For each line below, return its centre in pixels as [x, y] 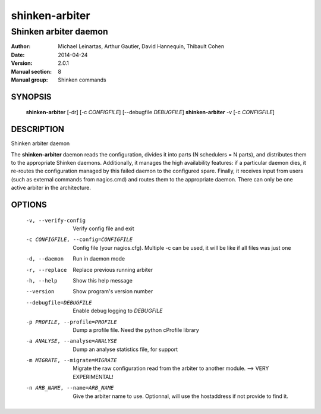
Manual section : [32, 71]
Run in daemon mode [99, 259]
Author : [21, 46]
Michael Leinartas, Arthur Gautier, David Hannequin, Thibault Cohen [141, 46]
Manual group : [29, 80]
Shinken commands [82, 80]
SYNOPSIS [31, 97]
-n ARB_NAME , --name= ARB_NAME [70, 388]
